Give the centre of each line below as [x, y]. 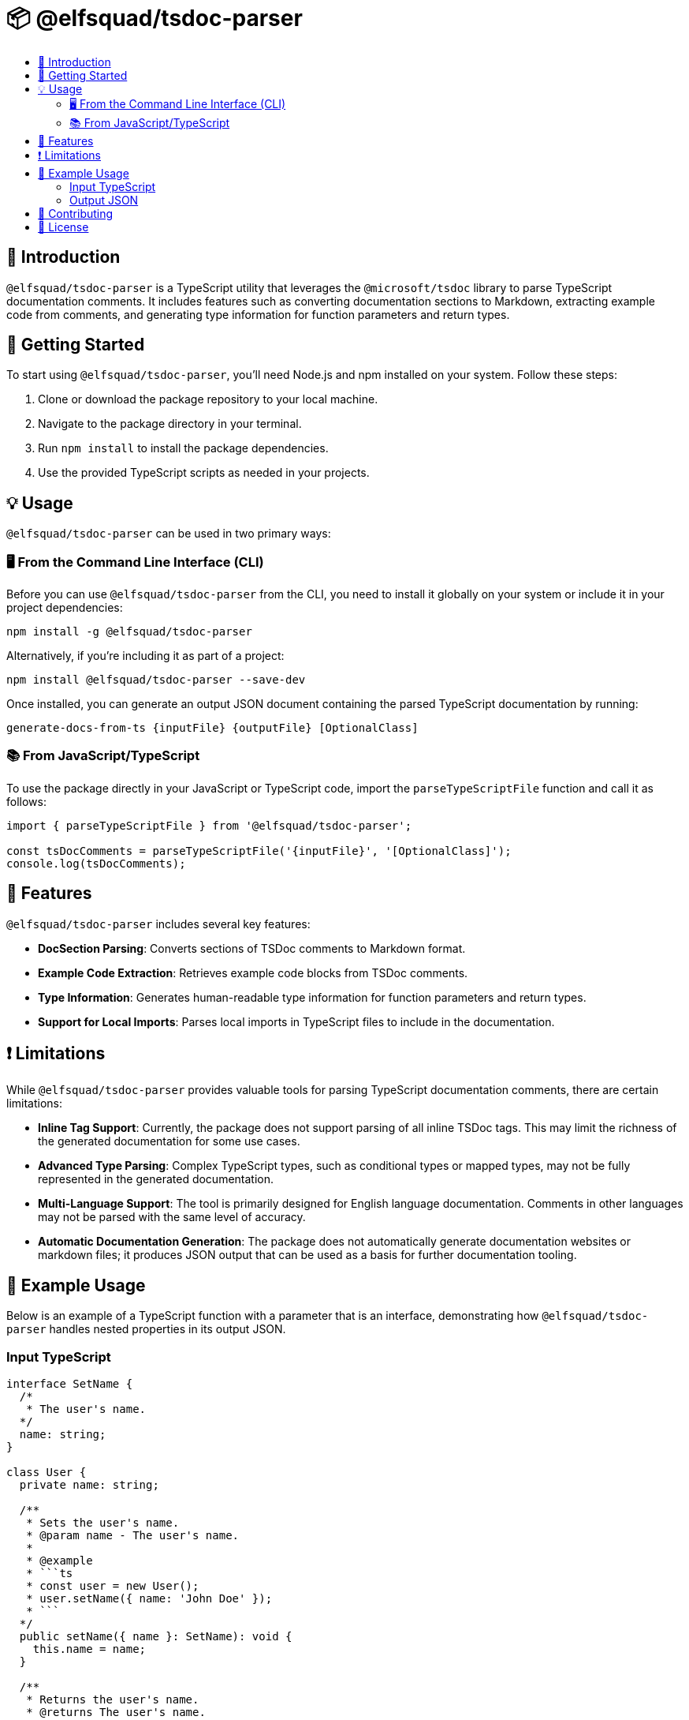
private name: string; [89, 1485]
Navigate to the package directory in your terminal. [170, 424]
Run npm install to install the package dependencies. [183, 448]
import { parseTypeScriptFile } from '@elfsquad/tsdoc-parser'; [209, 825]
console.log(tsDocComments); [96, 863]
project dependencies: [65, 608]
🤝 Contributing [76, 213]
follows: [26, 801]
